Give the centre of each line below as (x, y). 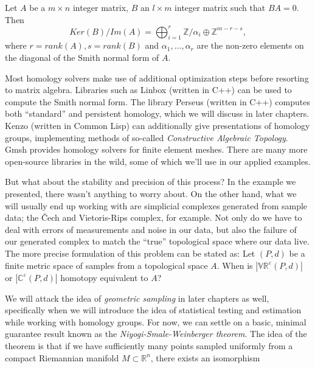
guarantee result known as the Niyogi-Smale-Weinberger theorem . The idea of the (156, 334)
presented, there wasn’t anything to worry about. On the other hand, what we (151, 194)
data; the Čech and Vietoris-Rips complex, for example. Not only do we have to (154, 217)
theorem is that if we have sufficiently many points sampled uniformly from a (149, 345)
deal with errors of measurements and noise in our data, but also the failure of (151, 229)
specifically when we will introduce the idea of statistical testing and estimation (153, 310)
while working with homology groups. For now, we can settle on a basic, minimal (156, 321)
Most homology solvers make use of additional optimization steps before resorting (157, 78)
